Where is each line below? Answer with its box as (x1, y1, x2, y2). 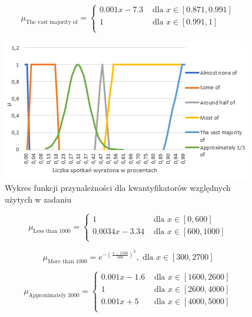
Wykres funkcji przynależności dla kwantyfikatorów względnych (5, 182, 231, 194)
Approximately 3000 (29, 292, 79, 298)
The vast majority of (26, 19, 78, 25)
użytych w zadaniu (5, 193, 72, 205)
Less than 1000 (33, 228, 71, 234)
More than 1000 (47, 258, 87, 264)
